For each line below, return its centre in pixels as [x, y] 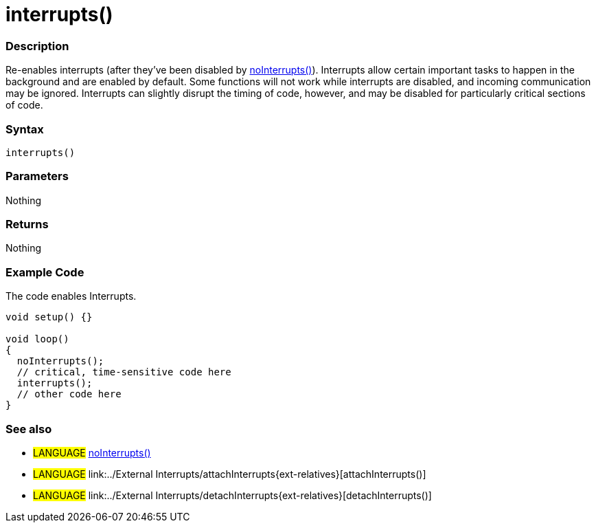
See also [29, 429]
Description [37, 46]
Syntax [25, 129]
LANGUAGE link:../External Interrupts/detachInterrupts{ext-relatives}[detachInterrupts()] [232, 495]
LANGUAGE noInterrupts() [92, 452]
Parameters [37, 176]
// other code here [69, 394]
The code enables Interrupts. [71, 296]
